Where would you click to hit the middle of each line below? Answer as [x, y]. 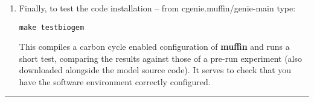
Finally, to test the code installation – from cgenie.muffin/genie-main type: [157, 8]
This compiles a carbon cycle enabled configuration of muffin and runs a [154, 46]
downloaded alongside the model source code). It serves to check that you [155, 70]
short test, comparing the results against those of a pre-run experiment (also [160, 58]
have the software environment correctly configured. [115, 82]
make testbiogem [52, 27]
